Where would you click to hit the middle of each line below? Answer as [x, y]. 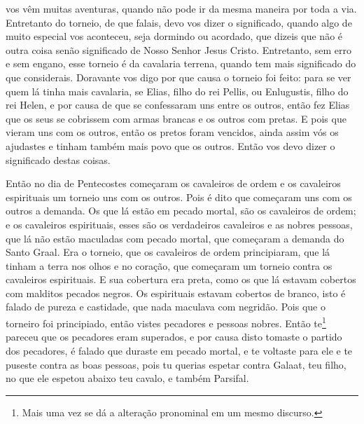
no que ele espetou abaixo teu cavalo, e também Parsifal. [127, 378]
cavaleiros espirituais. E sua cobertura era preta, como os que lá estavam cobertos [181, 279]
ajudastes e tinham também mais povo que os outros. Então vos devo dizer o [170, 145]
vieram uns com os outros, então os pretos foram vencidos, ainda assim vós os [172, 132]
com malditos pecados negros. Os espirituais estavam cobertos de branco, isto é [176, 293]
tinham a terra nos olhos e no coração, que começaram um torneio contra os [169, 265]
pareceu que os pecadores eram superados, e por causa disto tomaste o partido [174, 337]
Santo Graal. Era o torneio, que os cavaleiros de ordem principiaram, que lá [168, 252]
